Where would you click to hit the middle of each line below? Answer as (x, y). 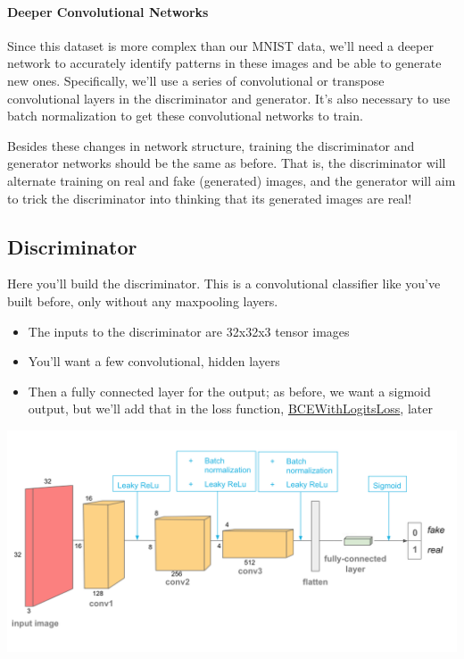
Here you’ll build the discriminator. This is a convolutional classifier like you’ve (224, 284)
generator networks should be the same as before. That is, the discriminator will (227, 163)
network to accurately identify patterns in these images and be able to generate (224, 63)
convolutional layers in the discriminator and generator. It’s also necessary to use (229, 98)
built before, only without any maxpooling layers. (143, 300)
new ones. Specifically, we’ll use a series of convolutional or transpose (196, 80)
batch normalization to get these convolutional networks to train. (185, 116)
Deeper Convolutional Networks (108, 11)
